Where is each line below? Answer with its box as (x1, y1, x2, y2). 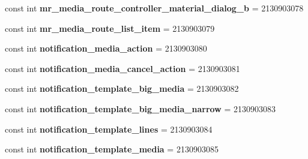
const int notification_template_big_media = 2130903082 (5, 82, 239, 95)
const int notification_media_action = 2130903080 (5, 42, 207, 55)
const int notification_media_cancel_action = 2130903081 (5, 62, 240, 74)
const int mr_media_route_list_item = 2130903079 (5, 22, 215, 34)
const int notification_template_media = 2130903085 (5, 143, 219, 155)
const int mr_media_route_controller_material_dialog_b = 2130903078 (5, 2, 304, 14)
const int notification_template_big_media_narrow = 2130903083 (5, 102, 276, 115)
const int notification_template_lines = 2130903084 (5, 122, 213, 135)
